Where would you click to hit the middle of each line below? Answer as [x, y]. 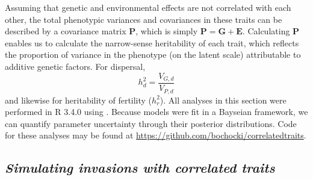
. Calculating [266, 31]
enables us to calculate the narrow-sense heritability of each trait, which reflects [152, 42]
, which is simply [167, 31]
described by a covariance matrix [66, 31]
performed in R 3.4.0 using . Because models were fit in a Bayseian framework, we [156, 112]
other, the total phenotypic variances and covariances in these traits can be [144, 19]
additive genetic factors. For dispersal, [75, 66]
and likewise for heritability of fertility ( [79, 100]
